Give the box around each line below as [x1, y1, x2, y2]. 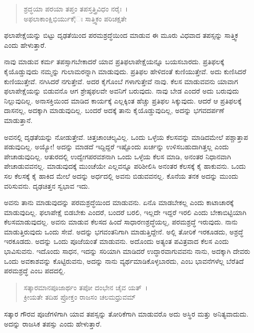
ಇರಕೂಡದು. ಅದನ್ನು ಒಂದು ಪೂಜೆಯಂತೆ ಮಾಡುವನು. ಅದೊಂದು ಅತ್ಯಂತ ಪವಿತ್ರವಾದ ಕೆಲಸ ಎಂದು [4, 236, 229, 246]
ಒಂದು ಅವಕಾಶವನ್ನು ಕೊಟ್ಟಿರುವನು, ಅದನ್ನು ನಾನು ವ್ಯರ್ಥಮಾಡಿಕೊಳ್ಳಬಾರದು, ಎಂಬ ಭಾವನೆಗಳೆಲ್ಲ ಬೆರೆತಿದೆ [4, 255, 244, 266]
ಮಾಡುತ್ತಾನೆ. [4, 114, 33, 125]
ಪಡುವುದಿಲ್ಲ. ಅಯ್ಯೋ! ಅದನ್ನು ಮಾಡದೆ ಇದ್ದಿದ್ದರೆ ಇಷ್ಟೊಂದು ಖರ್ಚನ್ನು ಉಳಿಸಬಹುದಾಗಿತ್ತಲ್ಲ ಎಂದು [4, 141, 229, 152]
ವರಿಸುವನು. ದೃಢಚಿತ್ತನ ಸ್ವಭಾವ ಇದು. [4, 180, 90, 191]
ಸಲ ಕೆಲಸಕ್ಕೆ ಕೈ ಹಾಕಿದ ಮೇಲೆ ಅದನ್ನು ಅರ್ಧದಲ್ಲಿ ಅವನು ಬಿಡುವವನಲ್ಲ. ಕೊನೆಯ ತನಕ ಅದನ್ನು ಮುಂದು [4, 170, 239, 181]
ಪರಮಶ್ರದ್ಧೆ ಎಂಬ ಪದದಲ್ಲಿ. [4, 265, 66, 276]
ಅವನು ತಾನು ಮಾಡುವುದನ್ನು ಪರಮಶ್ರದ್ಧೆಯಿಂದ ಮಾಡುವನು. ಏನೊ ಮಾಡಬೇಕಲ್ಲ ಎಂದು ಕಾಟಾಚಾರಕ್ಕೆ [4, 197, 234, 208]
